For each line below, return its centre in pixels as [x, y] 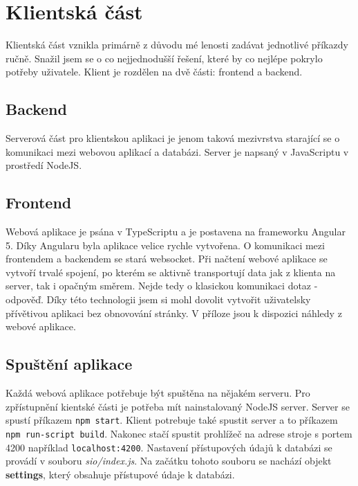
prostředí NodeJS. [44, 165]
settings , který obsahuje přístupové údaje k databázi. [120, 474]
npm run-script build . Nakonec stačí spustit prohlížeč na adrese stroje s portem [179, 433]
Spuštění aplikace [69, 364]
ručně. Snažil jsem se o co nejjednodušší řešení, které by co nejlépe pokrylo [164, 58]
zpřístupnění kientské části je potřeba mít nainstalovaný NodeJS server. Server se [178, 406]
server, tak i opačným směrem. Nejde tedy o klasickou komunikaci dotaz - [162, 286]
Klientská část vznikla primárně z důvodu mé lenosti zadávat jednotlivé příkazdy [177, 45]
